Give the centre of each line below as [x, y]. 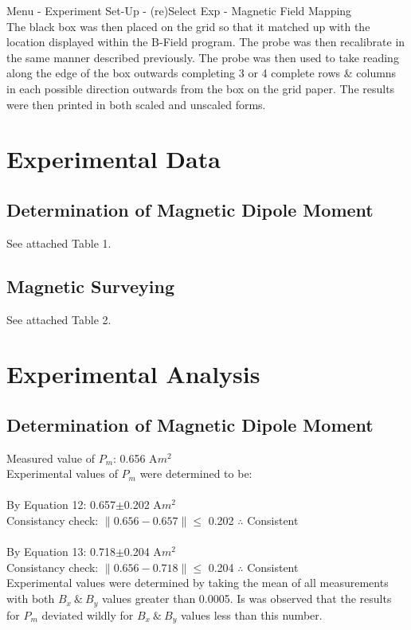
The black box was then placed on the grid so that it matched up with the [188, 26]
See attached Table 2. [59, 319]
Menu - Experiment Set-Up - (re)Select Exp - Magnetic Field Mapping [179, 10]
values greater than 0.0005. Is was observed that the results [247, 599]
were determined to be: [196, 473]
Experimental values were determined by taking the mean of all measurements [198, 583]
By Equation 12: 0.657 [61, 505]
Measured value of [51, 458]
